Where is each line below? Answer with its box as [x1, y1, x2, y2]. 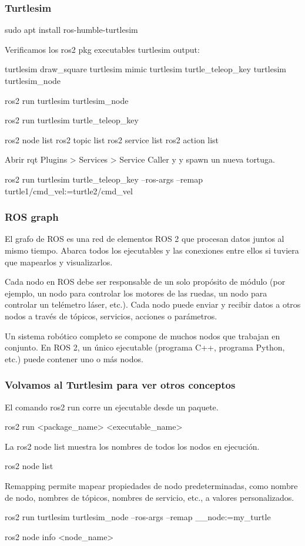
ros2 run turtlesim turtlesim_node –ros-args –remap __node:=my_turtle [5, 511, 271, 523]
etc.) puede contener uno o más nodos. [5, 352, 143, 365]
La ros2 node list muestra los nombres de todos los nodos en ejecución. [5, 440, 260, 452]
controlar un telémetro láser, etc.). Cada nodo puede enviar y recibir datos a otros [5, 298, 301, 311]
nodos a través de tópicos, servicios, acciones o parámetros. [5, 309, 217, 322]
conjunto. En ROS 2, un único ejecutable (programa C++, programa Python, [5, 341, 285, 353]
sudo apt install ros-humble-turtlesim [5, 23, 138, 36]
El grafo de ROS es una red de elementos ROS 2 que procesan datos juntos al [5, 232, 284, 245]
